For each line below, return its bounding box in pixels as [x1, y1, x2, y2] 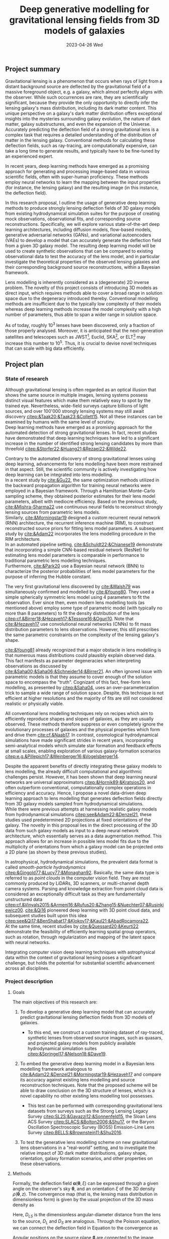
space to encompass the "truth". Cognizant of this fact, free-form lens [5, 679, 151, 685]
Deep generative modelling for [20, 4, 149, 15]
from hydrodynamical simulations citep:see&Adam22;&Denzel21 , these [5, 812, 152, 818]
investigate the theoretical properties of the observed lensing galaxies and [5, 259, 159, 265]
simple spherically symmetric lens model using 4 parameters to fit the [5, 594, 150, 600]
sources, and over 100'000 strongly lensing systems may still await [5, 408, 144, 414]
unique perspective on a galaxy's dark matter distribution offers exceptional [5, 110, 162, 117]
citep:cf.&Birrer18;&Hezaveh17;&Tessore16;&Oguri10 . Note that [5, 615, 134, 622]
